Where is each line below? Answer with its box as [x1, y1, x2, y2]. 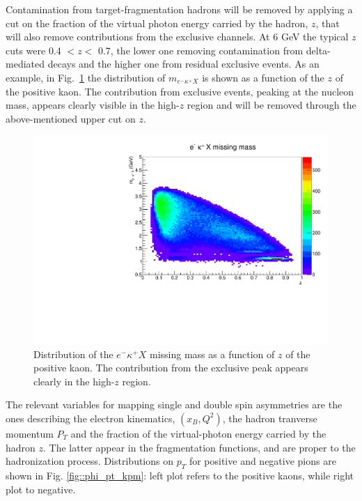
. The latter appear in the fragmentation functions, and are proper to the [43, 440, 356, 454]
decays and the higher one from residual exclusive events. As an [47, 56, 320, 71]
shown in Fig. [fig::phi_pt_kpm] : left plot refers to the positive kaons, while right [6, 468, 354, 482]
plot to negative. [6, 481, 76, 496]
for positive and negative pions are [189, 454, 336, 468]
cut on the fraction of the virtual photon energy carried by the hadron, [6, 15, 308, 30]
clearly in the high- [33, 373, 115, 388]
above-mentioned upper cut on [6, 111, 136, 125]
